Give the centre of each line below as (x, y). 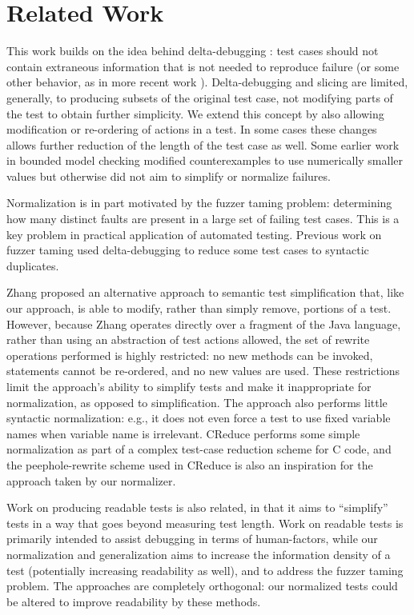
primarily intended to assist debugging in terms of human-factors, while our (192, 539)
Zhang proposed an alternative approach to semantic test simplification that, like (205, 292)
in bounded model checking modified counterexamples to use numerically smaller (205, 160)
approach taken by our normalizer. (91, 480)
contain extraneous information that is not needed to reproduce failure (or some (203, 66)
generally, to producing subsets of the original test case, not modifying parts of (200, 97)
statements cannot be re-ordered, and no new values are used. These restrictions (203, 371)
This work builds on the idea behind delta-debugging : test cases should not (193, 51)
